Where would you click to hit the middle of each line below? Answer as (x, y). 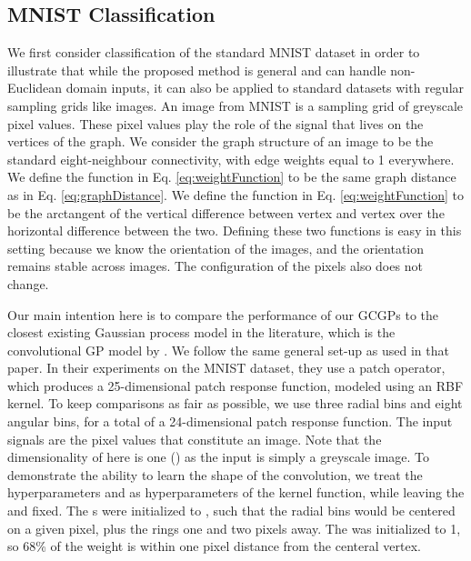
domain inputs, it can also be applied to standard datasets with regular (265, 88)
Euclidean (35, 88)
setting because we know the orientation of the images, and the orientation (216, 248)
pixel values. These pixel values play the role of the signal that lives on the (215, 123)
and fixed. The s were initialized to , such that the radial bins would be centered (231, 511)
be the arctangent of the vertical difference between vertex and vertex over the (226, 212)
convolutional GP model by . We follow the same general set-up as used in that (228, 350)
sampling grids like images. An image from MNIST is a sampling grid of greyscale (235, 105)
